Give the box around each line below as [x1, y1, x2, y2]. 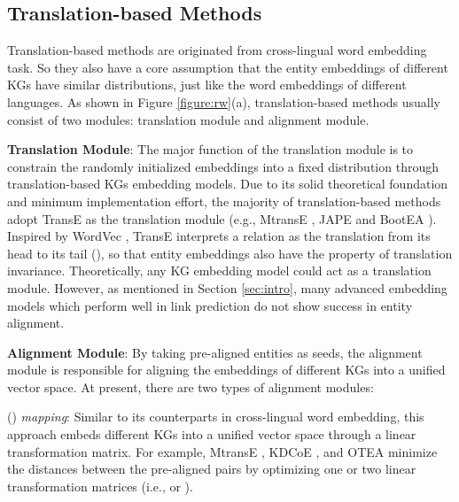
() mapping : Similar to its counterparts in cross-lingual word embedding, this [7, 407, 424, 426]
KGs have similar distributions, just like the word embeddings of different [7, 75, 407, 94]
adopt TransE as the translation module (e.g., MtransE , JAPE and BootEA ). [7, 209, 437, 228]
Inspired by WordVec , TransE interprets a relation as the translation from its [7, 227, 431, 245]
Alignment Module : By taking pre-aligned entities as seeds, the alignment [7, 343, 423, 361]
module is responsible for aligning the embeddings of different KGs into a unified [7, 360, 446, 379]
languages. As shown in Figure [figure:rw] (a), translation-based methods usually [7, 92, 441, 111]
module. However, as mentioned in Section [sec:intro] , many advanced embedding [7, 278, 447, 297]
